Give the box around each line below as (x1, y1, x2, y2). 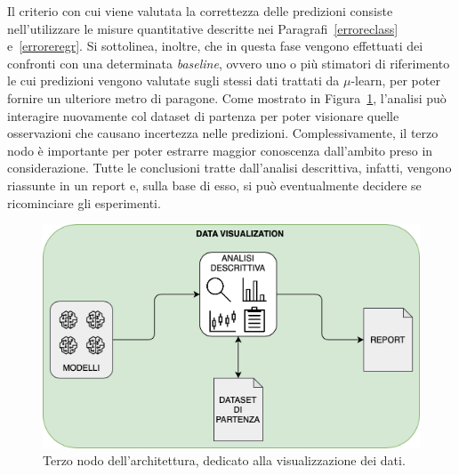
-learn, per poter (350, 71, 440, 90)
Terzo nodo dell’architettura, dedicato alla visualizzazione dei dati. (43, 451, 406, 470)
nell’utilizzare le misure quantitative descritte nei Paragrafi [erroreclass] (7, 19, 399, 37)
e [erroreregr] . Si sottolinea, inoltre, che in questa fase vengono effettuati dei (7, 36, 423, 55)
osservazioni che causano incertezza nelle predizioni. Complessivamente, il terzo (7, 124, 439, 142)
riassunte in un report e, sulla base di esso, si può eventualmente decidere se (7, 175, 422, 194)
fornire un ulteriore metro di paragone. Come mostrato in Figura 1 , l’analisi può (7, 88, 447, 107)
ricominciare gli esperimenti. (7, 193, 161, 212)
